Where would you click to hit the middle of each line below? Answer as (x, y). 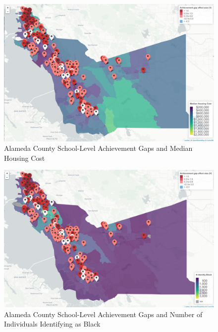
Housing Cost (25, 158)
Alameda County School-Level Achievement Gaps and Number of (103, 314)
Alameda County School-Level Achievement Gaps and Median (98, 148)
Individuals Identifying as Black (52, 324)
